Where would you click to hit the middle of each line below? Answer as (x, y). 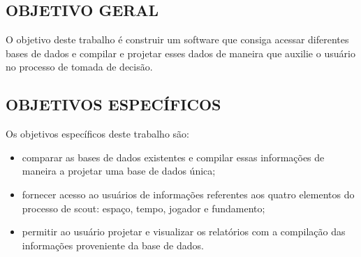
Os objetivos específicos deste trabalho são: (97, 134)
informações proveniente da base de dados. (113, 245)
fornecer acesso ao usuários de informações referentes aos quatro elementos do (188, 194)
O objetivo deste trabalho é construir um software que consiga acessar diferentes (177, 39)
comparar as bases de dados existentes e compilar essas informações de (173, 157)
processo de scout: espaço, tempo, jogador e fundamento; (143, 208)
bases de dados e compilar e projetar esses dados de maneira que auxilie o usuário (180, 53)
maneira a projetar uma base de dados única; (119, 171)
